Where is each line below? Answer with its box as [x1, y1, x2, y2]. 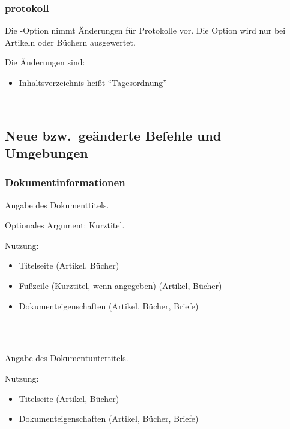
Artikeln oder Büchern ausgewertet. [5, 35, 136, 48]
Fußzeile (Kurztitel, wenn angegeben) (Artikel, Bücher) [19, 279, 222, 291]
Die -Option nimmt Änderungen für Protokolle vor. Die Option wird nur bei [5, 24, 286, 37]
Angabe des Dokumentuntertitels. [5, 351, 128, 364]
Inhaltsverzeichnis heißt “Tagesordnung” [19, 76, 167, 88]
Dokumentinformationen [5, 175, 125, 190]
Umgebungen [5, 143, 88, 162]
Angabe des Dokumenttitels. [5, 198, 109, 211]
